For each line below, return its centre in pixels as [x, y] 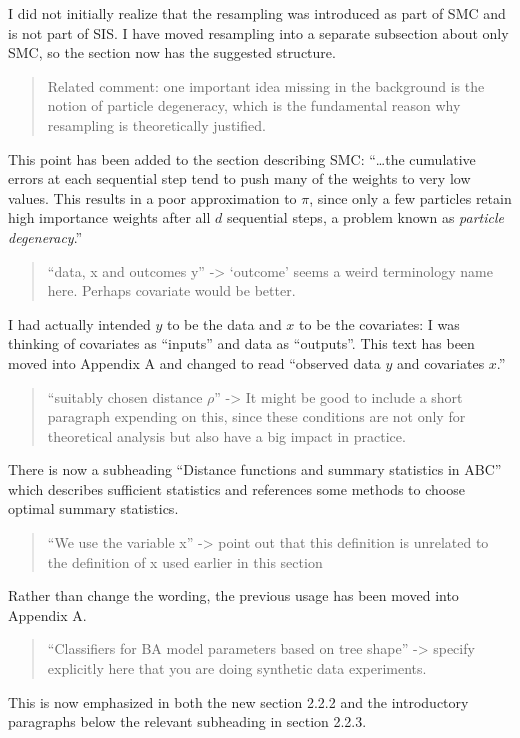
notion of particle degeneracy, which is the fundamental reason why [254, 105]
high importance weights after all [109, 217]
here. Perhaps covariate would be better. [171, 290]
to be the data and [224, 323]
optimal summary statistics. [93, 508]
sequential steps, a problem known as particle [365, 217]
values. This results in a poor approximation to [152, 197]
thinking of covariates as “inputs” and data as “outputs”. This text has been [241, 343]
